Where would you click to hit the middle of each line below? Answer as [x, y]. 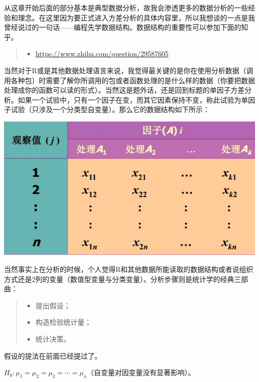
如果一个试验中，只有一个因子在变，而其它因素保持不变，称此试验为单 [133, 99]
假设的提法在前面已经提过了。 [53, 355]
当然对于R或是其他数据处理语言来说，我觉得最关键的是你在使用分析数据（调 [129, 70]
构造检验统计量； [64, 322]
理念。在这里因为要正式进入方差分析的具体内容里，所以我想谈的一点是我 [136, 17]
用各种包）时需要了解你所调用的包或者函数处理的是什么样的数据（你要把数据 [129, 80]
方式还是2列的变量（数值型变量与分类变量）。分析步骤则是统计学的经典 [119, 279]
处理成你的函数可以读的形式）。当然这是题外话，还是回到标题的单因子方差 [124, 90]
